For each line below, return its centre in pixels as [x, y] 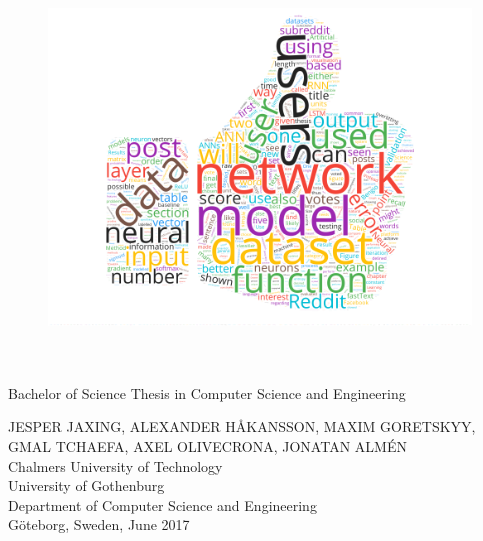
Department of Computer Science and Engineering [162, 504]
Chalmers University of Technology [115, 465]
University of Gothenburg [86, 485]
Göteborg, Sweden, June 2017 [99, 524]
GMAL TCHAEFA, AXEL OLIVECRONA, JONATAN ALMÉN [207, 445]
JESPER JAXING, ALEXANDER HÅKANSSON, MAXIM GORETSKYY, [242, 426]
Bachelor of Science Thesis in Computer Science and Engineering [207, 392]
